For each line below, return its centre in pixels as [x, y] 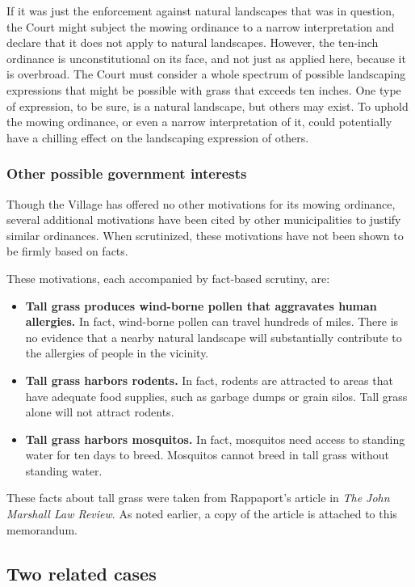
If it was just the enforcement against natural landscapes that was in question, [201, 11]
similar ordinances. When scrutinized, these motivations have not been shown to [205, 235]
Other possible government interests [127, 173]
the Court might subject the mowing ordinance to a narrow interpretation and [201, 26]
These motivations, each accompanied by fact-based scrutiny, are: [168, 278]
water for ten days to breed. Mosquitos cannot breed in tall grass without [207, 455]
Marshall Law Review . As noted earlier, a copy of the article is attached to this [202, 514]
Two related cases [82, 573]
